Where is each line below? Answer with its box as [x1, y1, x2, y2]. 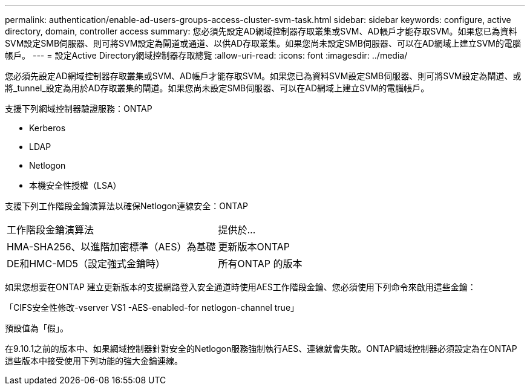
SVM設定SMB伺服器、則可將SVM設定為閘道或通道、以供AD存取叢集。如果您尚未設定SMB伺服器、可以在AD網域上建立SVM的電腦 [5, 38, 521, 48]
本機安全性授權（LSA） [29, 180, 122, 190]
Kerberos [29, 123, 66, 133]
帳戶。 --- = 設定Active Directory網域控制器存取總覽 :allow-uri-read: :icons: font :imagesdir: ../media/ [5, 50, 408, 60]
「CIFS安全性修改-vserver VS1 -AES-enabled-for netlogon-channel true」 [5, 302, 299, 313]
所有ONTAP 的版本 [218, 258, 303, 270]
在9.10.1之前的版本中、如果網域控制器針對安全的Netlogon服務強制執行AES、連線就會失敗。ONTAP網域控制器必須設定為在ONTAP [5, 343, 517, 354]
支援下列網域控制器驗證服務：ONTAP [5, 103, 152, 114]
